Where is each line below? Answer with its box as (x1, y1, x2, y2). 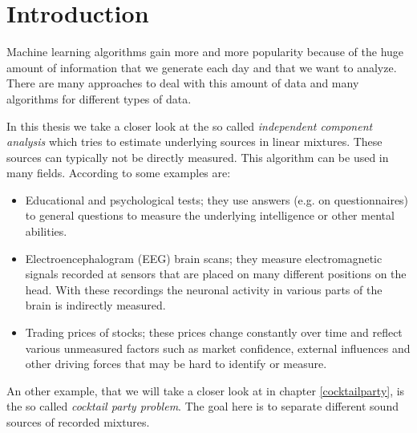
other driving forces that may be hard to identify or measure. (25, 355, 327, 372)
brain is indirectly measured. (25, 297, 166, 314)
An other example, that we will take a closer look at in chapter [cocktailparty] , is (6, 382, 405, 399)
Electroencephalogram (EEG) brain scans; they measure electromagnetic (25, 249, 383, 266)
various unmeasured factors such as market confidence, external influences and (25, 339, 411, 356)
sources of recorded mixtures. (6, 414, 150, 430)
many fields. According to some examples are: (6, 164, 231, 181)
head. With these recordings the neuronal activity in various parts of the (25, 281, 383, 297)
